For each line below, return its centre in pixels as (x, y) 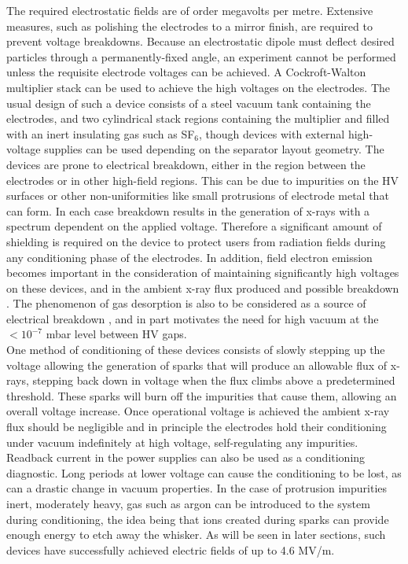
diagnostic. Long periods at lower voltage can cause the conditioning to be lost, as (204, 472)
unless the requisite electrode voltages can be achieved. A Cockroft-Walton (186, 72)
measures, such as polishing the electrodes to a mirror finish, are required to (189, 26)
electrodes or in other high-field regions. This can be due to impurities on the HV (203, 180)
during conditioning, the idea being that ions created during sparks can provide (198, 519)
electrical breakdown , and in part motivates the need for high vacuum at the (193, 318)
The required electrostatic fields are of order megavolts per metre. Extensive (190, 10)
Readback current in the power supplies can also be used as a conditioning (186, 457)
